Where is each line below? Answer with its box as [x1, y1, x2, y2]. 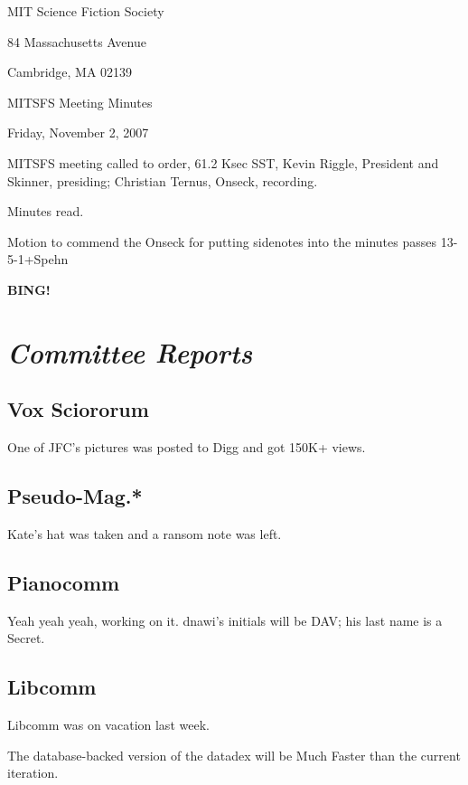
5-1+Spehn [7, 250, 69, 269]
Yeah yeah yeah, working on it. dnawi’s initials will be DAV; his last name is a [7, 610, 443, 629]
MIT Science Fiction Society [7, 2, 164, 20]
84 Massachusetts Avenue [7, 32, 146, 51]
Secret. [7, 629, 45, 648]
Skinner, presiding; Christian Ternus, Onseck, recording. [7, 171, 318, 190]
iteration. [7, 763, 59, 782]
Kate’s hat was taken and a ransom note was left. [7, 524, 282, 543]
